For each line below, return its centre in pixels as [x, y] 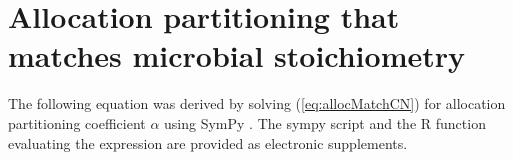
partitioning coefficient [77, 122]
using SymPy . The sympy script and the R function [325, 122]
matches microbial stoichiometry [237, 55]
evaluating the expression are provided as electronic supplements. [208, 142]
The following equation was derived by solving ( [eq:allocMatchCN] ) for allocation [257, 103]
